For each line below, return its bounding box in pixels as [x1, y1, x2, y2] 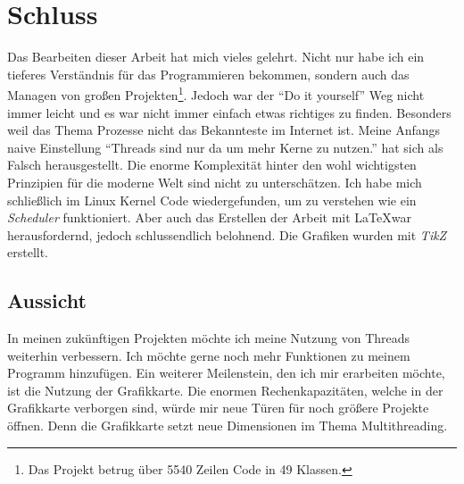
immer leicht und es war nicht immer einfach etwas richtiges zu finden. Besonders [7, 103, 452, 121]
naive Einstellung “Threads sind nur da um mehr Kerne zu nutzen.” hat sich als [7, 138, 443, 156]
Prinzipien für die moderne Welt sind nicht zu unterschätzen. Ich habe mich [7, 172, 422, 191]
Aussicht [7, 287, 87, 314]
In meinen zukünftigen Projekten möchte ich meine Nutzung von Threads [7, 329, 410, 347]
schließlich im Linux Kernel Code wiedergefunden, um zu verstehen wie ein [7, 190, 417, 209]
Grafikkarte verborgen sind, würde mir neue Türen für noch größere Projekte [7, 398, 429, 417]
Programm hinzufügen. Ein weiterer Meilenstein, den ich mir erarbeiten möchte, [7, 363, 445, 382]
